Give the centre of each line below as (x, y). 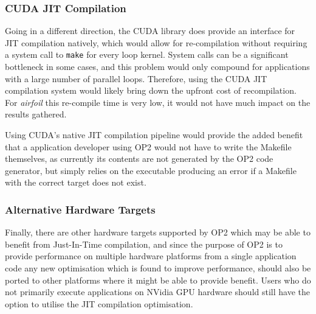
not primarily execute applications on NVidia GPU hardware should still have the (157, 292)
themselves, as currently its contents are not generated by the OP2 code (139, 159)
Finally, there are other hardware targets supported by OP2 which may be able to (158, 232)
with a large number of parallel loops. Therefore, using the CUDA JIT (136, 78)
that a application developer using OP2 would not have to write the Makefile (148, 146)
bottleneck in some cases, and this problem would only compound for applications (157, 67)
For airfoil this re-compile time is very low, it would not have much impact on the (158, 102)
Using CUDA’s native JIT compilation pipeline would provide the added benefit (154, 135)
